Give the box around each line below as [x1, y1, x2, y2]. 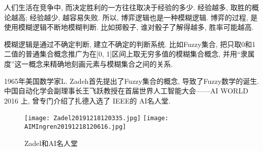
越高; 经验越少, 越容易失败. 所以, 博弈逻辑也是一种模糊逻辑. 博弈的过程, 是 [11, 12, 258, 22]
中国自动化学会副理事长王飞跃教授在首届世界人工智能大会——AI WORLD [4, 85, 248, 96]
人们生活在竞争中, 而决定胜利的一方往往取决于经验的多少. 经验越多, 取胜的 [4, 2, 252, 12]
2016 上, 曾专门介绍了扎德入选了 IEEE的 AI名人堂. [4, 95, 171, 106]
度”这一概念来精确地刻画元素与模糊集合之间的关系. [4, 58, 173, 69]
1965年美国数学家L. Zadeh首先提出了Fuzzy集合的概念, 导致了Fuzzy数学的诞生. [4, 75, 259, 86]
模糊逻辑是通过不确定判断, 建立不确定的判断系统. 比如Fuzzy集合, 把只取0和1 [4, 38, 256, 49]
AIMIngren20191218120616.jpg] [24, 123, 126, 130]
